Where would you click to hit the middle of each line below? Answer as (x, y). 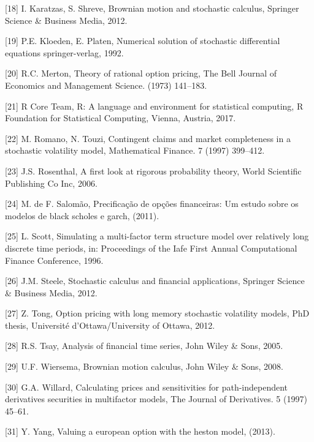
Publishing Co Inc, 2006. (51, 183)
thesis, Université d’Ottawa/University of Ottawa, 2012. (110, 325)
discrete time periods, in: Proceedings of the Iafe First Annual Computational (151, 248)
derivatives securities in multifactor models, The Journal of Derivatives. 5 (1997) (156, 399)
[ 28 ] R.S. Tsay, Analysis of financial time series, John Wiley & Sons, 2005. (144, 346)
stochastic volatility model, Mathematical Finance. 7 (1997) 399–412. (135, 150)
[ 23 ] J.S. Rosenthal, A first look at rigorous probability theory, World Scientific (153, 170)
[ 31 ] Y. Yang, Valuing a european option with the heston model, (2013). (140, 431)
